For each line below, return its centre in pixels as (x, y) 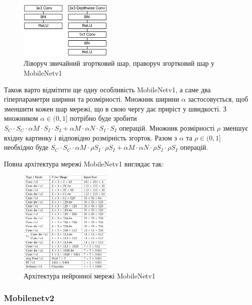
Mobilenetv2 (29, 297)
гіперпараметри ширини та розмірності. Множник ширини (92, 99)
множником (21, 118)
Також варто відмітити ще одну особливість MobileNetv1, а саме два (107, 89)
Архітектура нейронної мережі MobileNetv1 (90, 276)
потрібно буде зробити (103, 118)
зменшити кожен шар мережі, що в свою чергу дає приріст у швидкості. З (115, 108)
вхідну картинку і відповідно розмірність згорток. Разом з (91, 137)
